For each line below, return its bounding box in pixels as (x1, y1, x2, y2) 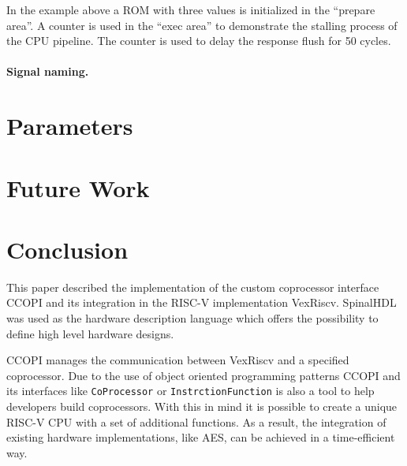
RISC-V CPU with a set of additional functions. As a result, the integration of (6, 413, 386, 430)
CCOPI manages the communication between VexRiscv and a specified (6, 352, 349, 368)
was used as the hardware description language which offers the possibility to (6, 310, 379, 326)
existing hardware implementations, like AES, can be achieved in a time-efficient (6, 429, 395, 445)
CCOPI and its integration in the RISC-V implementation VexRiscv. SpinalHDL (6, 294, 397, 311)
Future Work (6, 171, 150, 203)
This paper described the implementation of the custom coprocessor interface (6, 278, 379, 295)
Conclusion (6, 233, 129, 265)
